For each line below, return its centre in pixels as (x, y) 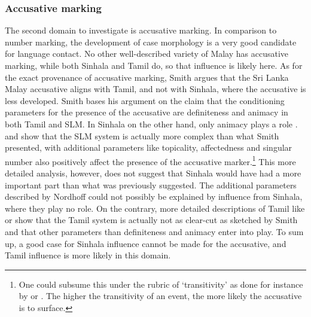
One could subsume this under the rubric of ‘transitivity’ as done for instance (161, 284)
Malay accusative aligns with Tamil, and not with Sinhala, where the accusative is (155, 89)
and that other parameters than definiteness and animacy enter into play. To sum (154, 231)
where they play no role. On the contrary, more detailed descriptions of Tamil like (155, 208)
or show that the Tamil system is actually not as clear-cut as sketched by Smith (151, 220)
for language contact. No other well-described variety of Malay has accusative (147, 54)
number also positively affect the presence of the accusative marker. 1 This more (150, 160)
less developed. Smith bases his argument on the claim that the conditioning (145, 100)
